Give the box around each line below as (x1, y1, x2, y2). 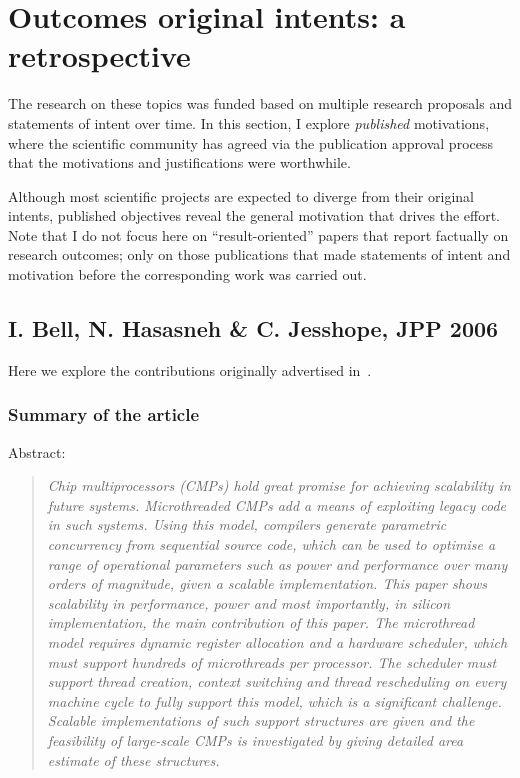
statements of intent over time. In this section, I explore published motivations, (8, 112, 490, 133)
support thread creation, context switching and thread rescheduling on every (47, 671, 507, 692)
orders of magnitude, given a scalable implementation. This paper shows (47, 573, 488, 594)
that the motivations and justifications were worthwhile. (8, 152, 351, 173)
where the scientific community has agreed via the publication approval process (8, 132, 493, 153)
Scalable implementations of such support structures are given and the (47, 710, 475, 731)
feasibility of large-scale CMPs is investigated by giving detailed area (47, 729, 464, 750)
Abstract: (8, 441, 66, 462)
